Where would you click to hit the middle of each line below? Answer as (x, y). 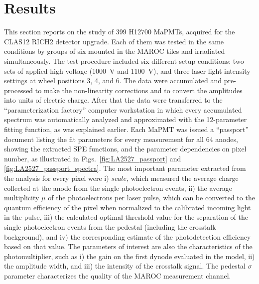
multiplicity (22, 198)
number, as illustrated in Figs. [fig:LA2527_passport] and (93, 158)
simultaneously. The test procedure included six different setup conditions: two (124, 61)
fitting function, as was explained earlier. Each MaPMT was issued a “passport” (127, 129)
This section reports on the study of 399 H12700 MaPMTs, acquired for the (120, 32)
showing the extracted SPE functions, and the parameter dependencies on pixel (125, 149)
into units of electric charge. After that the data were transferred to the (113, 100)
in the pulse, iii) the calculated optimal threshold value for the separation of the (126, 217)
